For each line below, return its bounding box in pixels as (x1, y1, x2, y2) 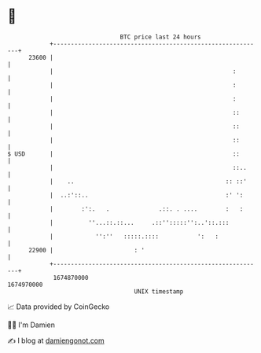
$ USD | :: (7, 149, 241, 158)
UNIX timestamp (134, 287, 184, 296)
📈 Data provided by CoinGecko (7, 302, 110, 311)
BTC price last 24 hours (119, 33, 201, 41)
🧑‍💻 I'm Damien (7, 320, 56, 329)
